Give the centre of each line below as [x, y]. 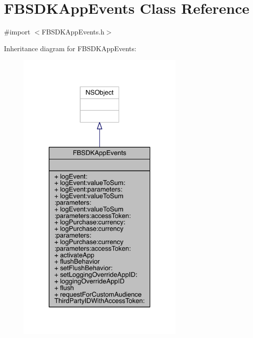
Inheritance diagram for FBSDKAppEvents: [70, 48]
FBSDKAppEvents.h [73, 32]
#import [17, 32]
